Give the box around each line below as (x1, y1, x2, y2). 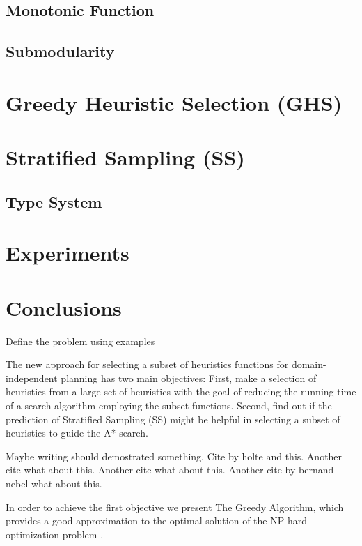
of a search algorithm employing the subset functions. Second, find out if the (6, 397, 332, 412)
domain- (291, 357, 326, 372)
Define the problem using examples (6, 333, 155, 348)
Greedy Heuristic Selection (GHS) (6, 88, 343, 116)
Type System (6, 190, 102, 212)
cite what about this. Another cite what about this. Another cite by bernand (6, 462, 334, 477)
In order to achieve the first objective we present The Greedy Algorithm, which (6, 499, 344, 514)
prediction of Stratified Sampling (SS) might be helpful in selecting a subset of (6, 411, 340, 426)
